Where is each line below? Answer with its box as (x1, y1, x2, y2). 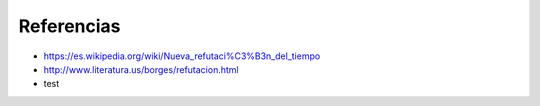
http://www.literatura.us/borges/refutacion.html (43, 63, 239, 75)
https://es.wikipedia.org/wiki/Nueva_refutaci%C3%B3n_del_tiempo (43, 50, 321, 62)
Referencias (18, 15, 121, 37)
